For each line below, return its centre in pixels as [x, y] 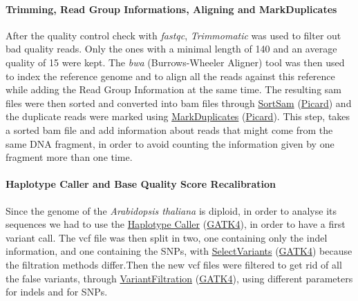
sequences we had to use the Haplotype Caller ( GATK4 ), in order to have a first [176, 224]
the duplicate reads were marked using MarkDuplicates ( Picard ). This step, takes [178, 116]
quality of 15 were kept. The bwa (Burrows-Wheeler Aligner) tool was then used [175, 62]
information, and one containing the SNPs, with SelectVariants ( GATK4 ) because [179, 251]
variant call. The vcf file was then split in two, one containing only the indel [167, 237]
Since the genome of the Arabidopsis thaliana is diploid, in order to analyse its [171, 210]
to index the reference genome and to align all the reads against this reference [170, 76]
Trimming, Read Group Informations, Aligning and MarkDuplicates [171, 9]
